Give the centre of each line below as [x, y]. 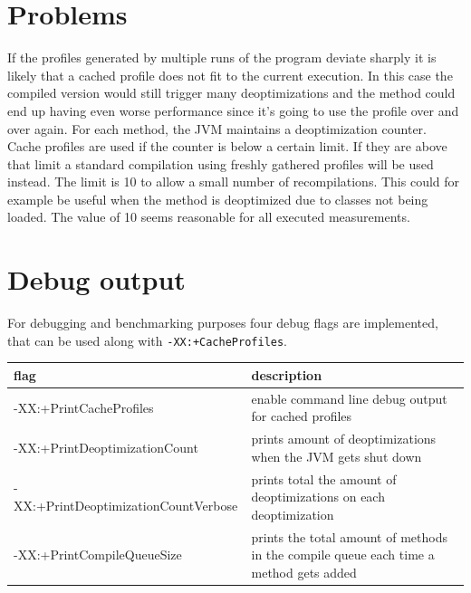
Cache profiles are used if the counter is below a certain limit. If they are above [227, 146]
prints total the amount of [324, 478]
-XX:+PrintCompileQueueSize [98, 555]
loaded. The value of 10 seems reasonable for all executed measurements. [209, 217]
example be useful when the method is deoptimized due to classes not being [218, 199]
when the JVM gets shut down [336, 456]
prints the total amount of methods [349, 536]
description [287, 374]
